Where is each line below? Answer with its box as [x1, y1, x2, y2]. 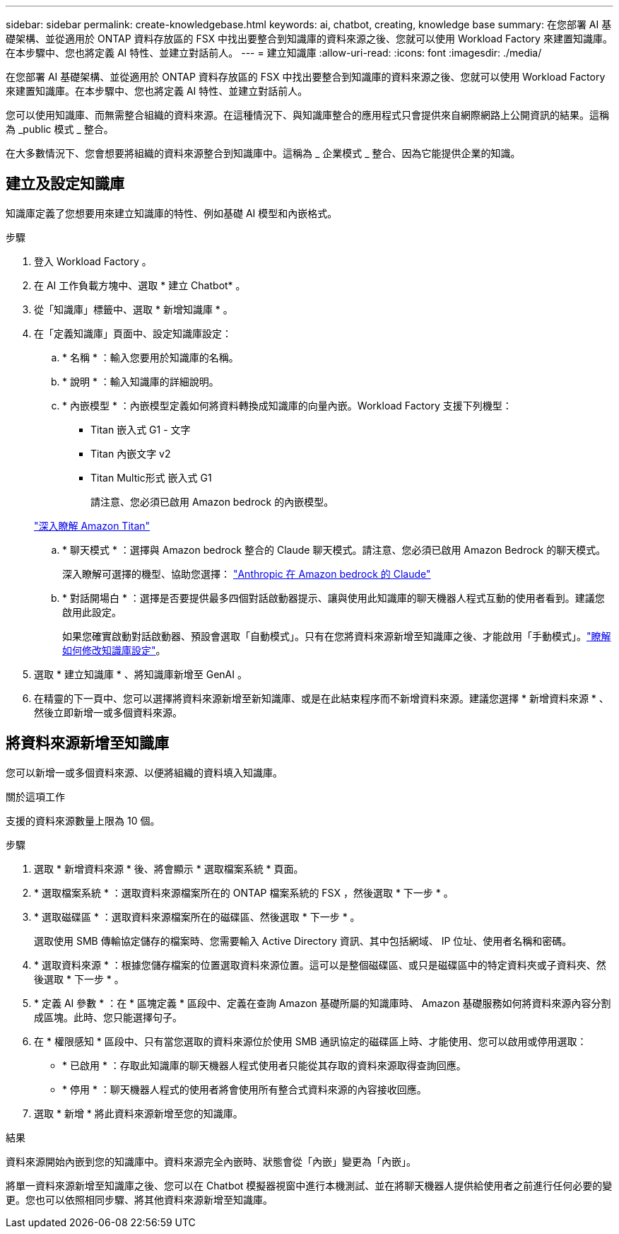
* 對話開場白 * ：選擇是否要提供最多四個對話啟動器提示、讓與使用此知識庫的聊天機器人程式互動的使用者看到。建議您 [62, 591, 605, 604]
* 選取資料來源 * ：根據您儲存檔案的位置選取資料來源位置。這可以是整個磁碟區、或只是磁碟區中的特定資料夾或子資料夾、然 [34, 958, 606, 971]
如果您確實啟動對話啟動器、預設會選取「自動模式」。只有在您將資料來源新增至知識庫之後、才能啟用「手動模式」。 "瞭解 [62, 629, 611, 642]
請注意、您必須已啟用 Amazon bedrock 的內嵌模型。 [90, 495, 334, 508]
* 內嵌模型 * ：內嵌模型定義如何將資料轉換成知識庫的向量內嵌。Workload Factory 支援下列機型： [62, 399, 512, 412]
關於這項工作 [6, 790, 65, 803]
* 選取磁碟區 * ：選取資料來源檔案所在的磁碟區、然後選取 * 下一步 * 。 [34, 910, 360, 923]
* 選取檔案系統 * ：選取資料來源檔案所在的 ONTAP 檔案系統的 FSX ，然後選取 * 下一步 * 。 [34, 886, 454, 899]
